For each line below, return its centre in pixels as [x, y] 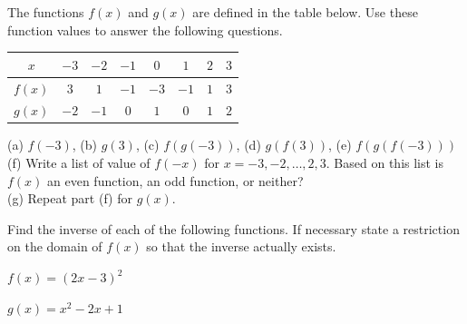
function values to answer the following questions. [145, 29]
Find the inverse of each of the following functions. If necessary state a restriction [233, 228]
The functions [46, 12]
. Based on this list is [385, 163]
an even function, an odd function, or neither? [175, 180]
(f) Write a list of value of [79, 163]
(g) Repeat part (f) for [70, 198]
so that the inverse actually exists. [241, 246]
